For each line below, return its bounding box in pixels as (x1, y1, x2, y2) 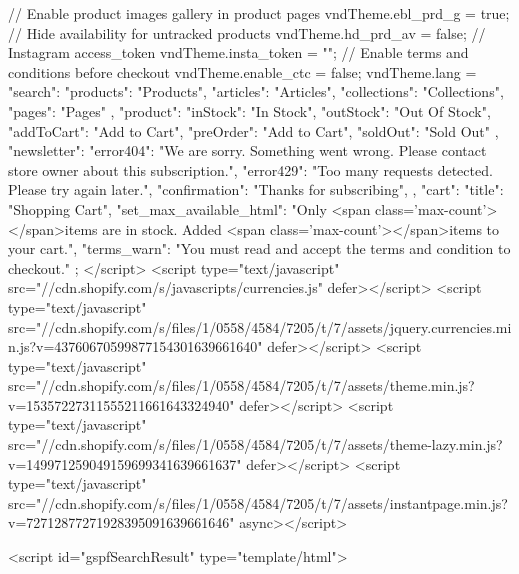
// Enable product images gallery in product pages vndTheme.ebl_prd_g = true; (8, 3, 510, 23)
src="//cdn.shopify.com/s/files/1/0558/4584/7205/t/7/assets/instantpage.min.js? (8, 492, 508, 513)
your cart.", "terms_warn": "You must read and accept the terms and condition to (8, 238, 511, 259)
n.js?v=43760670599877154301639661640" (8, 336, 263, 357)
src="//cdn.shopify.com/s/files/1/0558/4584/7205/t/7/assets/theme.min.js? (8, 375, 475, 396)
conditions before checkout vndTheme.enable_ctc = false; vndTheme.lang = (8, 61, 477, 82)
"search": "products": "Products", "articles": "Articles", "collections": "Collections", (8, 81, 504, 102)
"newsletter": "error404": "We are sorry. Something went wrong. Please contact (8, 140, 487, 161)
